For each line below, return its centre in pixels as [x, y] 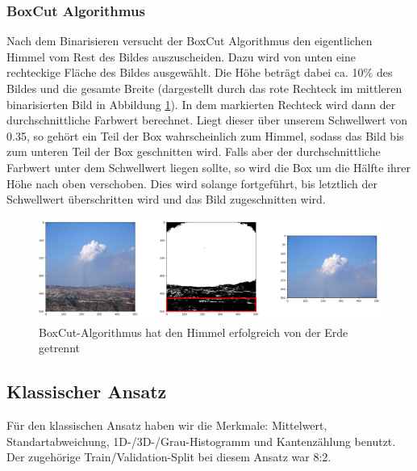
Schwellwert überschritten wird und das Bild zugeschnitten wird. [166, 199]
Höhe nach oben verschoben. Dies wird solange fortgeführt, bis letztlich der [192, 183]
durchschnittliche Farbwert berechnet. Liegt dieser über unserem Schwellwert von [207, 120]
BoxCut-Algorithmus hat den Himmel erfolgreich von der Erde [194, 332]
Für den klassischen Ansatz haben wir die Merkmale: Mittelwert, [167, 425]
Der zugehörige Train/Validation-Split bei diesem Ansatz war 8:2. [169, 457]
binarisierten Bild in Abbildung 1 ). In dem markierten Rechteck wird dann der [201, 104]
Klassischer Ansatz [87, 391]
